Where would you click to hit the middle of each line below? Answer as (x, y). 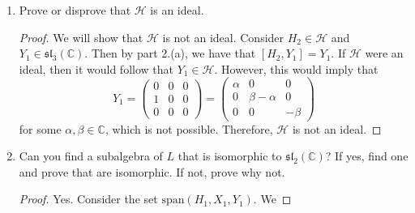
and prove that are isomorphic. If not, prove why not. (152, 171)
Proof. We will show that (81, 37)
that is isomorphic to (230, 156)
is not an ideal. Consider (223, 37)
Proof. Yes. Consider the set (88, 199)
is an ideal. (177, 10)
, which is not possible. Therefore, (189, 128)
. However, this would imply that (296, 68)
